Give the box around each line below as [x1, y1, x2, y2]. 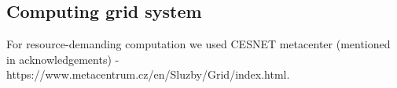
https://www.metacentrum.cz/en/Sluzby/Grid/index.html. [6, 66, 290, 83]
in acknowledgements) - [6, 51, 119, 67]
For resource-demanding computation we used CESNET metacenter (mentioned [6, 36, 391, 52]
